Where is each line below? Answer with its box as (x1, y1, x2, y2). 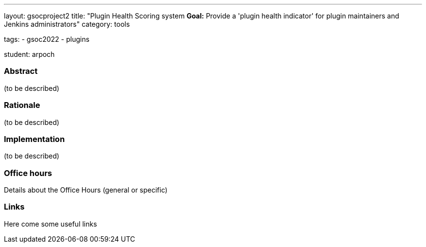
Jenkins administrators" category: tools (4, 20, 130, 28)
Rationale (4, 100, 40, 110)
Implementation (4, 134, 65, 144)
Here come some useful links (4, 219, 97, 228)
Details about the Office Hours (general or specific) (4, 186, 168, 194)
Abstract (4, 66, 38, 76)
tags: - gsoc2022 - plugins (4, 35, 89, 43)
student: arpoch (4, 50, 55, 58)
